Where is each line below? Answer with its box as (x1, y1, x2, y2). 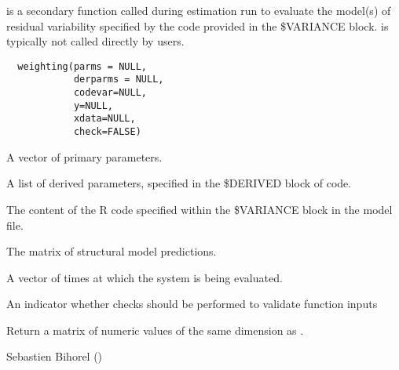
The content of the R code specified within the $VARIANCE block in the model (6, 201, 393, 217)
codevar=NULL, (73, 87, 147, 99)
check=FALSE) (73, 126, 141, 138)
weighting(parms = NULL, (17, 60, 147, 72)
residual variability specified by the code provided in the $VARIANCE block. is (6, 17, 389, 34)
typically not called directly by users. (6, 33, 185, 49)
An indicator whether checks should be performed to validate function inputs (6, 296, 378, 312)
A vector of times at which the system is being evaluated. (6, 269, 283, 285)
